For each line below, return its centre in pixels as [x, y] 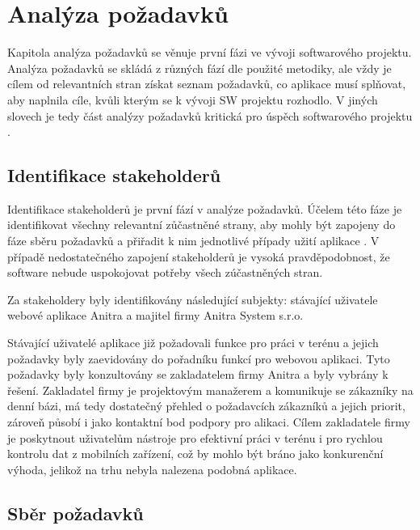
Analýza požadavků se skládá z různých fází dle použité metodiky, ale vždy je [199, 68]
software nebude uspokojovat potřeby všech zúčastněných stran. [165, 272]
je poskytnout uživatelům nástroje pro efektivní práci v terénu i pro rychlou [195, 437]
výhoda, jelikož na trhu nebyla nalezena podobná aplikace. [152, 469]
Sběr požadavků [76, 513]
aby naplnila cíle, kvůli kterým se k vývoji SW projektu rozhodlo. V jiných [193, 99]
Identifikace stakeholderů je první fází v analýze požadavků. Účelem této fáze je [205, 208]
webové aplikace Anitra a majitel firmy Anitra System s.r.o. [155, 315]
